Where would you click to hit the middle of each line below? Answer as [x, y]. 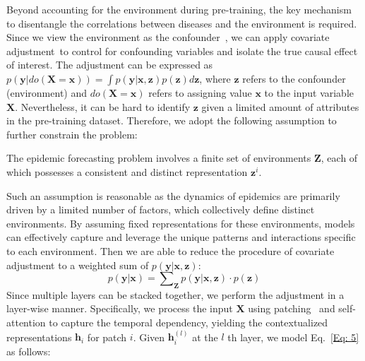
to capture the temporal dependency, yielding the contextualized [189, 322]
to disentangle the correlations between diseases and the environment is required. [182, 23]
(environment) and [47, 92]
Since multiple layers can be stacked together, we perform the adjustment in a [175, 294]
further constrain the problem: [72, 134]
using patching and [292, 308]
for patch [107, 337]
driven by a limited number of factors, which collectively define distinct [161, 209]
